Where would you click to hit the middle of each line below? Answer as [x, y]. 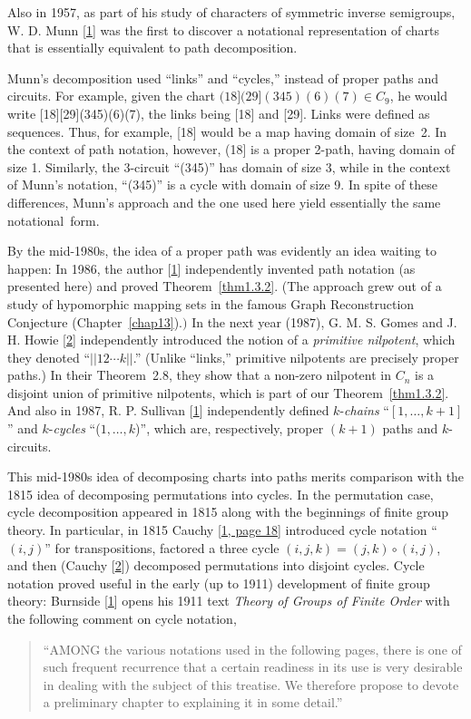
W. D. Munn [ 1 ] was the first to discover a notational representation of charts [224, 29]
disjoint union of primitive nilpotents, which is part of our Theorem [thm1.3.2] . [228, 392]
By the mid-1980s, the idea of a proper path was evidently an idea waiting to [222, 251]
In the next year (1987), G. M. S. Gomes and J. [324, 321]
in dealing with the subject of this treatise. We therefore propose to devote [251, 684]
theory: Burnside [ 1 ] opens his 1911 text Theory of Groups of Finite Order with [229, 601]
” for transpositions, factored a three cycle [162, 547]
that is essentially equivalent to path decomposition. [152, 48]
